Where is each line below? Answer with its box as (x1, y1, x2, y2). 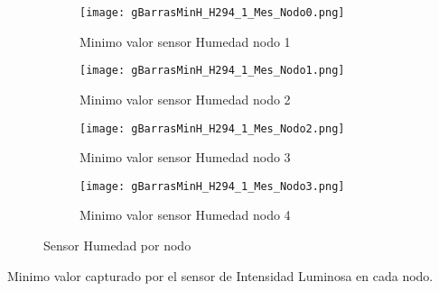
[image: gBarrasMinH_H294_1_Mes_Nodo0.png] (79, 6, 345, 19)
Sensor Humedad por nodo (43, 236, 191, 254)
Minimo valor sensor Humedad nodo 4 (79, 205, 291, 224)
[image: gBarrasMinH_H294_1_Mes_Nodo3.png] (79, 179, 345, 193)
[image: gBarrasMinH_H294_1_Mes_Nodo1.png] (79, 64, 345, 77)
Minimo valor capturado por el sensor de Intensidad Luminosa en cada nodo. (7, 266, 434, 285)
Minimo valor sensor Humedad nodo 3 (79, 148, 291, 167)
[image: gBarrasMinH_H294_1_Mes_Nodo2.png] (79, 122, 345, 135)
